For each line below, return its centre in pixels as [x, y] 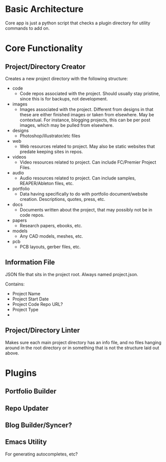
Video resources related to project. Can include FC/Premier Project [88, 162]
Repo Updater [27, 408]
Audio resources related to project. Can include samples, [78, 178]
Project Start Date [30, 299]
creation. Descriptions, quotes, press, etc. [62, 199]
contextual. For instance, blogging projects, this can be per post [85, 120]
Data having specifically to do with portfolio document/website [83, 194]
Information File [30, 262]
